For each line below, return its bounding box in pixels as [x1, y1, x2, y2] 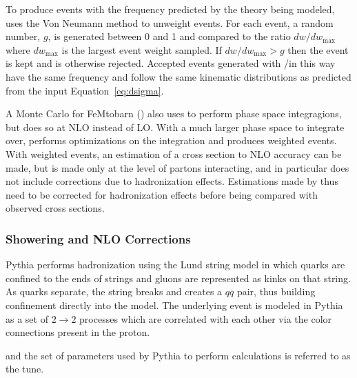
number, [6, 29, 41, 43]
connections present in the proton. [6, 325, 150, 339]
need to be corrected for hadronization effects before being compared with [6, 187, 318, 201]
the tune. [6, 361, 44, 376]
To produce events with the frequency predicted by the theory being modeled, [6, 2, 335, 16]
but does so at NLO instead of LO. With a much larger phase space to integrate [6, 119, 345, 134]
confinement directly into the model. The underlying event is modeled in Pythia [6, 297, 343, 312]
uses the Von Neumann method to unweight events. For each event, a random [6, 15, 334, 30]
